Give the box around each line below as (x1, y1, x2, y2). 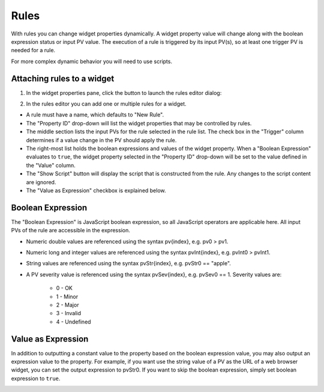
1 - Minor (56, 293, 78, 300)
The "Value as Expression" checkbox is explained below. (26, 187, 166, 194)
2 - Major (56, 301, 79, 309)
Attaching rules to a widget (11, 73, 115, 83)
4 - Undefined (56, 318, 91, 325)
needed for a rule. (11, 47, 56, 54)
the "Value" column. (26, 161, 76, 169)
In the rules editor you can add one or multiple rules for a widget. (26, 100, 187, 107)
